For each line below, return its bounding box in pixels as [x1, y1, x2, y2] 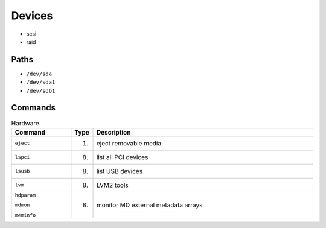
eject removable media [96, 139, 162, 147]
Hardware [11, 119, 39, 127]
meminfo [14, 212, 36, 218]
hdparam [14, 192, 36, 198]
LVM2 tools [96, 181, 129, 189]
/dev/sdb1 [26, 87, 56, 94]
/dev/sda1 [26, 79, 56, 86]
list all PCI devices [96, 153, 149, 161]
